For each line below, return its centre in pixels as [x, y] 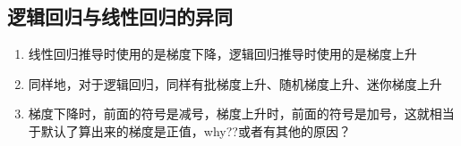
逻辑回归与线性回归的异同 [120, 16]
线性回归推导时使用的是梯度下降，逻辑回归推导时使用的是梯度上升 [222, 54]
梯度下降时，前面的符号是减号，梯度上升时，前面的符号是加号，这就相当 [241, 114]
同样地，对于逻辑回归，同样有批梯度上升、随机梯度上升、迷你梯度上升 [235, 83]
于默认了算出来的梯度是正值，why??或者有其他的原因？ [189, 130]
